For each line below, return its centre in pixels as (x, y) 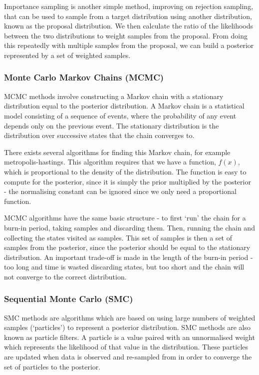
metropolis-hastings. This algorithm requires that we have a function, (110, 162)
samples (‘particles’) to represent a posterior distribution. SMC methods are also (128, 327)
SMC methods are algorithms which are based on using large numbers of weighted (130, 317)
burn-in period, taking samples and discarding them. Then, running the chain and (129, 227)
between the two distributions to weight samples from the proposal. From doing (126, 35)
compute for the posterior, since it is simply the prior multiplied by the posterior (128, 181)
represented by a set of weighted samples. (67, 55)
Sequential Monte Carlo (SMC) (69, 299)
